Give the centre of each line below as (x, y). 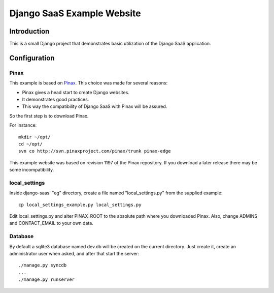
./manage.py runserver (47, 280)
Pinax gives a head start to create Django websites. (76, 92)
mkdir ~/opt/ (35, 137)
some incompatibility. (32, 170)
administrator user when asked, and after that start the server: (74, 253)
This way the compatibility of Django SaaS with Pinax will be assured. (95, 106)
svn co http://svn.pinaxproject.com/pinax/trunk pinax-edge (95, 151)
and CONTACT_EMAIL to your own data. (51, 223)
